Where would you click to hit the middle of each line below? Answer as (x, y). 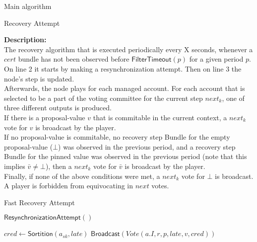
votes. (160, 186)
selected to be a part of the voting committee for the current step (103, 98)
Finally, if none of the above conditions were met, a (82, 176)
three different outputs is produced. (58, 108)
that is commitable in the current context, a (160, 117)
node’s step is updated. (39, 78)
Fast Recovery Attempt (39, 202)
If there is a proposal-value (45, 117)
